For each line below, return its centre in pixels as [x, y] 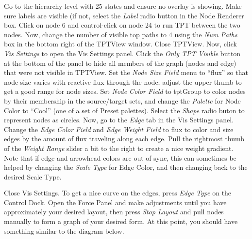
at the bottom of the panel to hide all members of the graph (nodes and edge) [120, 63]
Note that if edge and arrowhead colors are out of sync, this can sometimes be [120, 157]
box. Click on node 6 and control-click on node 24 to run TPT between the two [122, 25]
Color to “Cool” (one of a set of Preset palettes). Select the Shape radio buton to [124, 110]
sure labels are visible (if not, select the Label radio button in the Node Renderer [124, 15]
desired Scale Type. [33, 176]
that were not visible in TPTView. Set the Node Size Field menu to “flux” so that [126, 72]
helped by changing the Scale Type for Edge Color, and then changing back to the [126, 167]
